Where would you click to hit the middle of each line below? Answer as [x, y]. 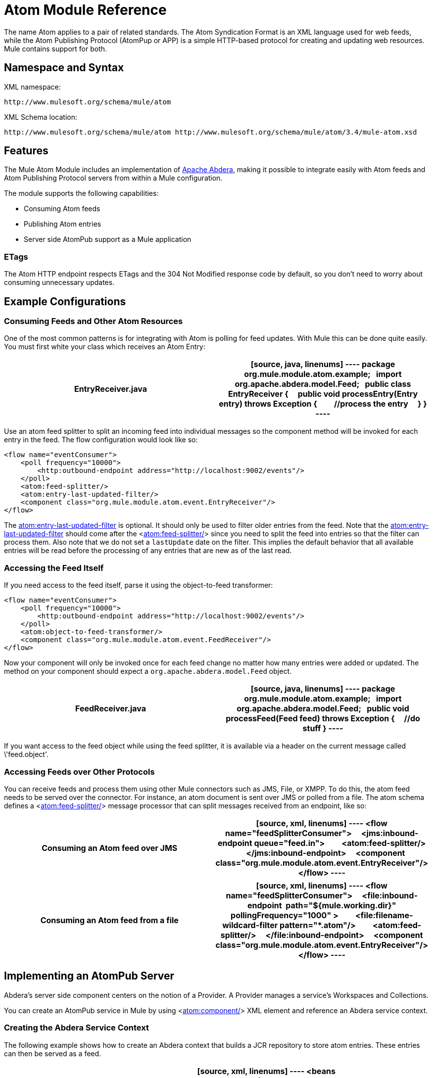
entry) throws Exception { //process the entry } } [323, 404]
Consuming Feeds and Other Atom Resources [94, 321]
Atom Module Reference [85, 10]
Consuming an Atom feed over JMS [110, 848]
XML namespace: [32, 87]
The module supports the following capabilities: [81, 193]
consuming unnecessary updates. [59, 282]
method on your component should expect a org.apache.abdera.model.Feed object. [148, 671]
